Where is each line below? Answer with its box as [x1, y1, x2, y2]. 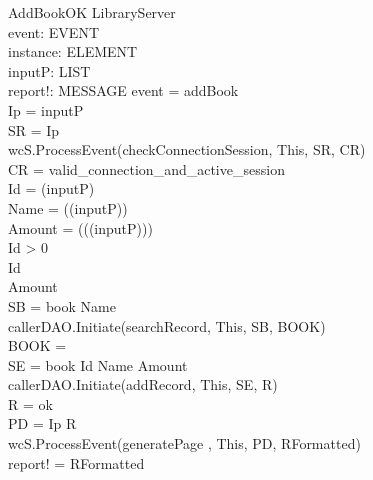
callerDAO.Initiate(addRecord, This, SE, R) [8, 374, 278, 395]
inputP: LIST [8, 60, 91, 81]
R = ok [8, 393, 53, 414]
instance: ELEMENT [8, 41, 138, 62]
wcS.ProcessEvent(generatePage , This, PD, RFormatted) [8, 433, 361, 454]
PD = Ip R [8, 413, 77, 434]
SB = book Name [8, 295, 116, 316]
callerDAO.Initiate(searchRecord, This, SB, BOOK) [8, 315, 326, 336]
